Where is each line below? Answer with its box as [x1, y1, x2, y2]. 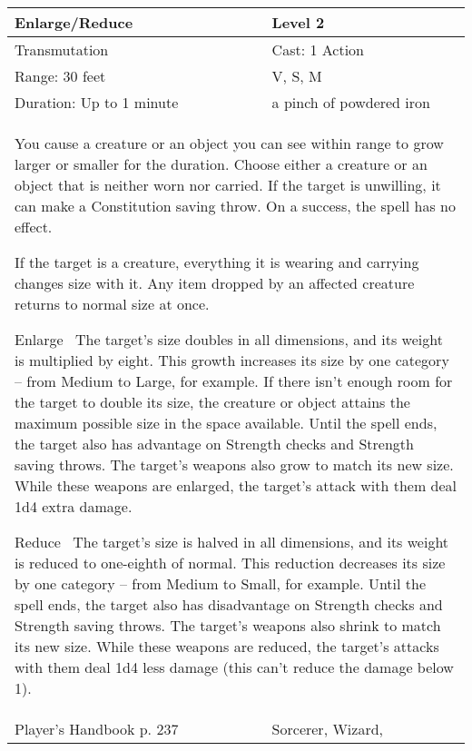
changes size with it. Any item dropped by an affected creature [15, 272, 415, 293]
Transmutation [15, 39, 109, 60]
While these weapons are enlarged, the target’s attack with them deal [15, 475, 457, 496]
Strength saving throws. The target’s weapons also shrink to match [15, 615, 441, 636]
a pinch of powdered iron [271, 92, 430, 113]
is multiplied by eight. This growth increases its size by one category [15, 350, 449, 371]
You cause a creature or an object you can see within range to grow [15, 133, 444, 153]
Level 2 [271, 12, 325, 33]
